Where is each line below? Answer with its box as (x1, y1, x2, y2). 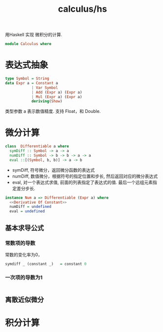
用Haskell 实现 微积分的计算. (5, 32, 62, 38)
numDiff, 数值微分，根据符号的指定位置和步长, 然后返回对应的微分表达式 (12, 173, 158, 179)
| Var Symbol (31, 85, 58, 90)
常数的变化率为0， (5, 252, 43, 257)
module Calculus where (5, 42, 52, 47)
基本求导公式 (5, 224, 44, 232)
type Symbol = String (5, 76, 50, 81)
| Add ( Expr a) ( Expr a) (31, 90, 82, 95)
